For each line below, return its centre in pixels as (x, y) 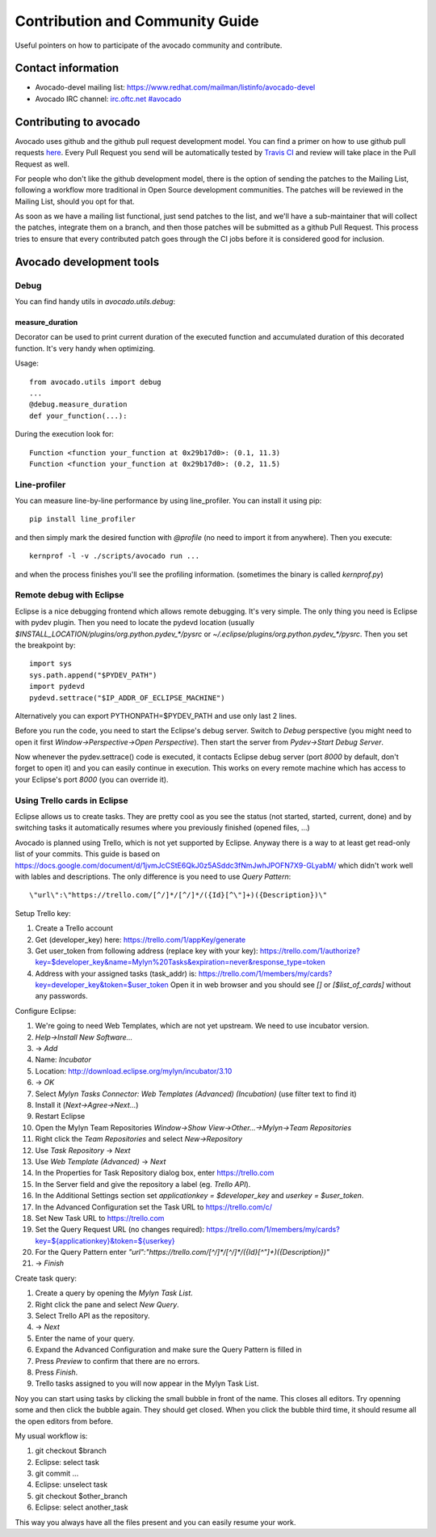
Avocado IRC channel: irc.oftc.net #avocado (108, 99)
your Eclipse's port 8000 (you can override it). (92, 779)
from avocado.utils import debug (95, 382)
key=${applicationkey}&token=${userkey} (105, 1240)
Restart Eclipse (60, 1117)
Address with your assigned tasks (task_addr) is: (116, 973)
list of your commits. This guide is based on (88, 854)
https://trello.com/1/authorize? (310, 951)
